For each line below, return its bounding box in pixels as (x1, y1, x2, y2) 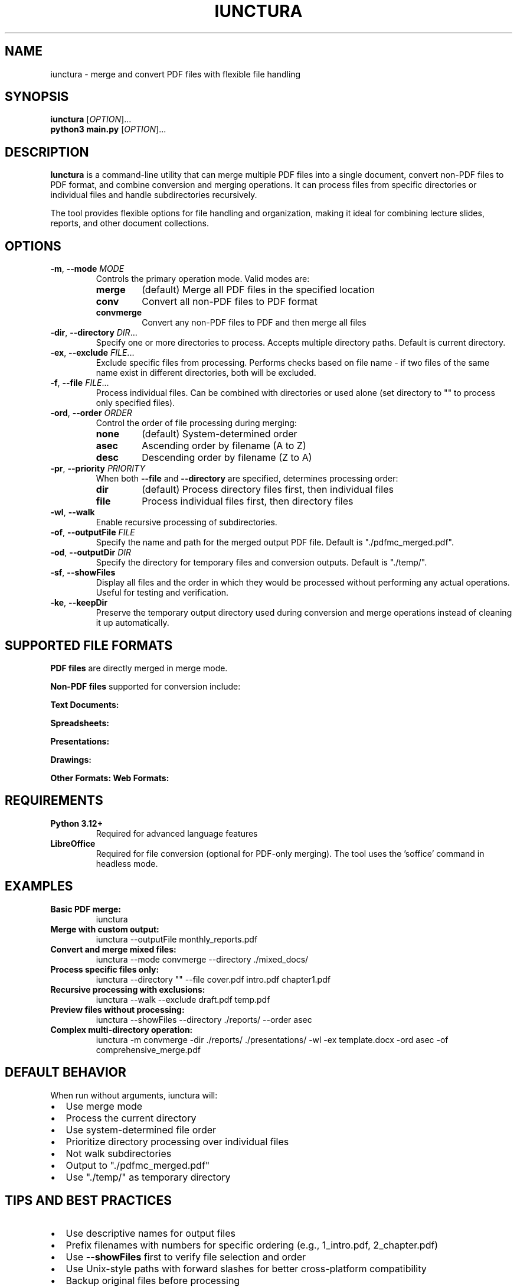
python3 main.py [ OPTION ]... (50, 124, 166, 135)
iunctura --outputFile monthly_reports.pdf (96, 934, 258, 944)
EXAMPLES (5, 879, 73, 894)
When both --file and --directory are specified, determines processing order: (96, 473, 398, 484)
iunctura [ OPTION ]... (50, 114, 132, 125)
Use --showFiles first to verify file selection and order (66, 1251, 306, 1263)
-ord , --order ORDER (50, 408, 132, 418)
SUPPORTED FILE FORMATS (5, 638, 173, 653)
